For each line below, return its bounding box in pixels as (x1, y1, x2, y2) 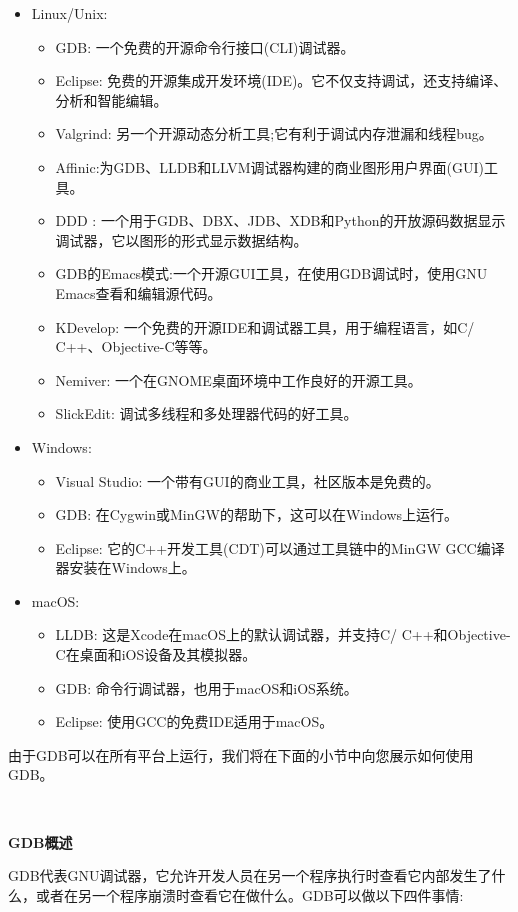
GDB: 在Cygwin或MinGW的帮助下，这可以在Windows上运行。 (55, 504, 459, 525)
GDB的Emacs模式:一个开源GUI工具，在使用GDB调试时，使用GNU (55, 263, 488, 284)
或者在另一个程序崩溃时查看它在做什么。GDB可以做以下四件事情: (35, 884, 464, 905)
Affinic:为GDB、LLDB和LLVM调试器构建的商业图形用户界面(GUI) (55, 156, 484, 177)
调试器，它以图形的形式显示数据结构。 (55, 229, 308, 250)
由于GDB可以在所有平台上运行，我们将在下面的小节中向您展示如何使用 (8, 744, 474, 765)
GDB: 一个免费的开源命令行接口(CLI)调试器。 (55, 36, 355, 57)
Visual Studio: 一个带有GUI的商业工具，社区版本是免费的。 (55, 470, 440, 491)
